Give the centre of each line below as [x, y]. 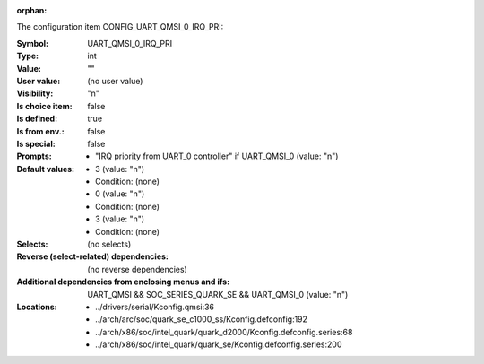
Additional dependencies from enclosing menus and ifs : [123, 282]
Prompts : [35, 156]
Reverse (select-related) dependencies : [93, 256]
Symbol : [33, 43]
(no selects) [109, 244]
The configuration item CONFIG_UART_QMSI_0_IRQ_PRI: [120, 27]
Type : [28, 56]
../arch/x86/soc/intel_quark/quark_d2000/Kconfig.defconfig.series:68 [224, 332]
